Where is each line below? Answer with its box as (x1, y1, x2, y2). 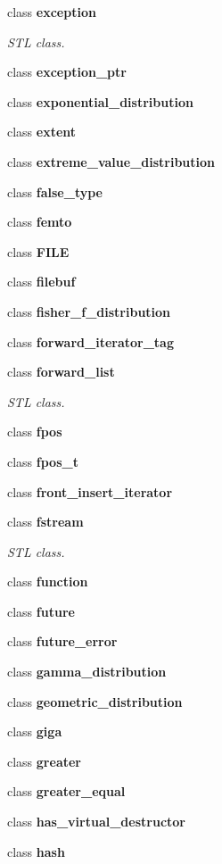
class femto (7, 212, 72, 231)
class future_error (7, 632, 118, 651)
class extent (7, 122, 77, 141)
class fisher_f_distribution (7, 302, 171, 320)
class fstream (7, 512, 84, 531)
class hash (7, 842, 65, 860)
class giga (7, 722, 62, 741)
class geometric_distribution (7, 692, 183, 710)
